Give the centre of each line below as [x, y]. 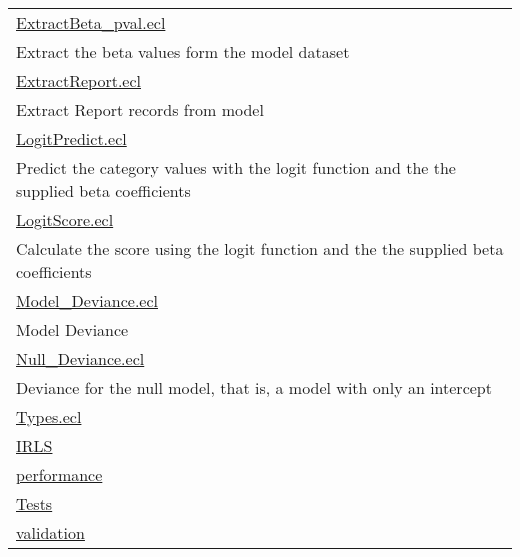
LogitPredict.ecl [71, 138]
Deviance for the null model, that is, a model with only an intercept [254, 387]
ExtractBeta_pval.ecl [91, 22]
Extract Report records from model [140, 109]
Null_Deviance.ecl [80, 358]
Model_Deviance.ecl [87, 300]
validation [50, 532]
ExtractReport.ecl [78, 80]
